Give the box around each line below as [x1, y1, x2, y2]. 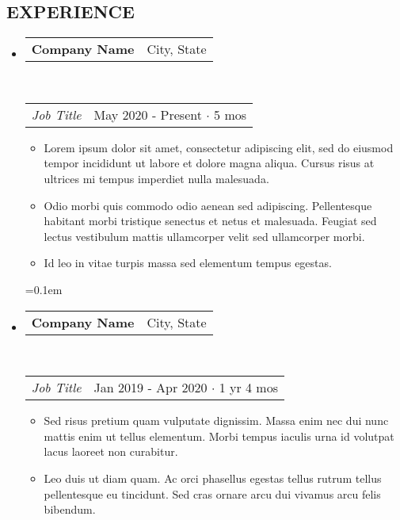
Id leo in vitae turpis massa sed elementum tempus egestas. [44, 254, 332, 271]
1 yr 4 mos [219, 378, 278, 397]
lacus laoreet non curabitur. [44, 443, 178, 460]
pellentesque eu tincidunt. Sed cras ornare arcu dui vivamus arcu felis [44, 485, 381, 502]
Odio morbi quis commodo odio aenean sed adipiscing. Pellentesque [44, 197, 372, 213]
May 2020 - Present [93, 105, 202, 124]
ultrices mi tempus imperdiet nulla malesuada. [44, 170, 269, 186]
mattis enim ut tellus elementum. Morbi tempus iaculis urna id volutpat [44, 427, 394, 444]
